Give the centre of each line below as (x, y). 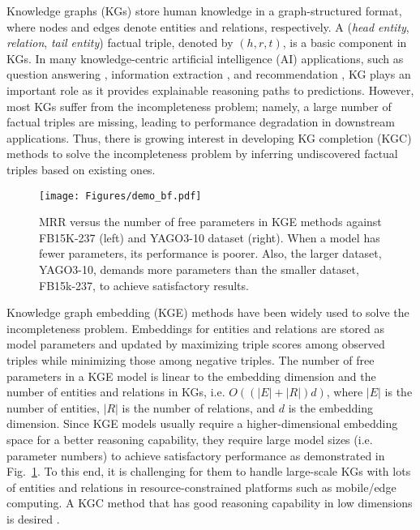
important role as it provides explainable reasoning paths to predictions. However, (210, 90)
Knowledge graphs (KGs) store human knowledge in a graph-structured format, (204, 11)
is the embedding (330, 407)
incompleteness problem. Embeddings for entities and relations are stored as (196, 328)
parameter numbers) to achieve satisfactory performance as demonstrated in (196, 455)
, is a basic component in (345, 43)
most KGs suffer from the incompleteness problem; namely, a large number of (199, 106)
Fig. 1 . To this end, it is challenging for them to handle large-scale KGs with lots (209, 471)
